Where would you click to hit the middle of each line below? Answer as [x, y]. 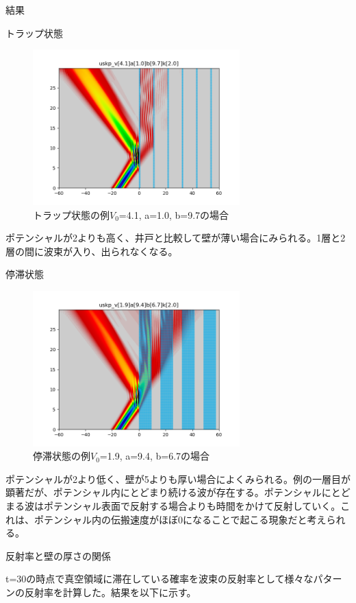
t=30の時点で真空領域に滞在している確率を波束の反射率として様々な [160, 579]
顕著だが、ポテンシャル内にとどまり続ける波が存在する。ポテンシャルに [168, 492]
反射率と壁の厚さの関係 [58, 555]
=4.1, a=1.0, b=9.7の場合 [174, 214]
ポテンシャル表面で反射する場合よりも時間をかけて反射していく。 [192, 506]
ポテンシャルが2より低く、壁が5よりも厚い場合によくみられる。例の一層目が [178, 478]
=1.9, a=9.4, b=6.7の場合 [155, 456]
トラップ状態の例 [71, 214]
